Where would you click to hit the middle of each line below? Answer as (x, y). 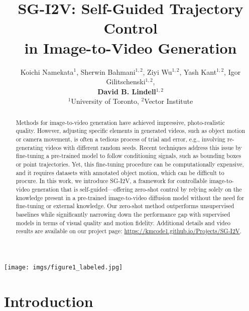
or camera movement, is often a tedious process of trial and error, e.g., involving (120, 139)
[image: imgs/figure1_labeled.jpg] (64, 267)
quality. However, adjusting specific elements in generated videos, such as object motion (131, 131)
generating (30, 147)
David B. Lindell (127, 91)
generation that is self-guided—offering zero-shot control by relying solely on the (137, 189)
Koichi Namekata (47, 71)
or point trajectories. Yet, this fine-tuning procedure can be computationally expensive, (130, 164)
